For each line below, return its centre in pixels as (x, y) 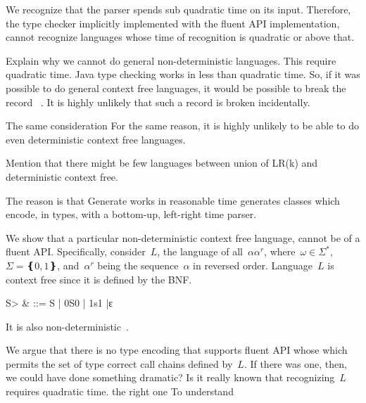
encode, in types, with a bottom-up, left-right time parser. (131, 214)
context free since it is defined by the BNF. (99, 279)
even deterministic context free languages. (96, 139)
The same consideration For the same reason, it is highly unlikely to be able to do (182, 126)
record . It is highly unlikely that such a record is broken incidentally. (158, 102)
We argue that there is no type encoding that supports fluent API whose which (177, 350)
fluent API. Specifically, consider (76, 251)
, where (280, 251)
